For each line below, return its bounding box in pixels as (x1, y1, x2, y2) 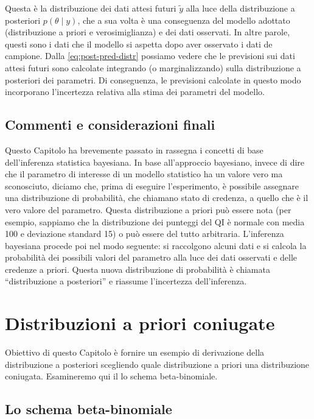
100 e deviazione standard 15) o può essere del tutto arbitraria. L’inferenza (5, 227, 284, 240)
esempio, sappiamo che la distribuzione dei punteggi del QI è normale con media (5, 215, 305, 228)
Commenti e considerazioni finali (5, 115, 215, 134)
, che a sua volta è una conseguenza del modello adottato (77, 13, 290, 26)
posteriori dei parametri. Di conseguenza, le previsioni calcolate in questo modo (5, 73, 301, 86)
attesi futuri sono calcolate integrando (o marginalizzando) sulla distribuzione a (5, 61, 301, 74)
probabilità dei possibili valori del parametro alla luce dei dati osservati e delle (5, 251, 298, 264)
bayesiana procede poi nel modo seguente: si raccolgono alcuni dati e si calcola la (5, 239, 307, 252)
